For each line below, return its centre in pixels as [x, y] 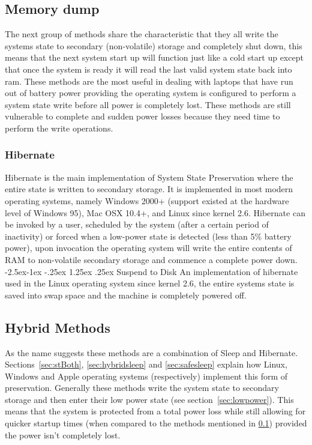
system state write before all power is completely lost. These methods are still [148, 104]
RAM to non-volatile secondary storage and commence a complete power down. [151, 259]
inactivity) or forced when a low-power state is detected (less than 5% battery [148, 236]
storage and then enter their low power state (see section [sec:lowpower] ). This [149, 399]
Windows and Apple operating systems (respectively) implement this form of [146, 376]
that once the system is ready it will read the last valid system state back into [148, 69]
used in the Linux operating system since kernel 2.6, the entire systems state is [150, 283]
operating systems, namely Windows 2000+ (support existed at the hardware [147, 200]
